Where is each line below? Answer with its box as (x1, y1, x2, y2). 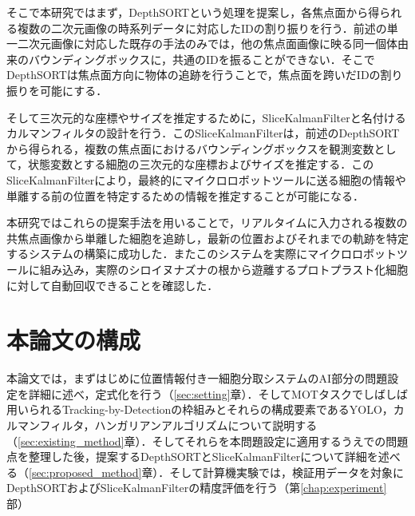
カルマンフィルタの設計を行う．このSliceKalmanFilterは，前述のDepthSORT (6, 125, 400, 141)
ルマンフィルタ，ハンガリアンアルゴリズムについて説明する (6, 417, 318, 433)
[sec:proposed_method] (29, 463, 142, 480)
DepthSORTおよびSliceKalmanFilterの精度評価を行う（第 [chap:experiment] (6, 479, 387, 496)
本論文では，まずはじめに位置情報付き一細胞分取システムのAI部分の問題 (6, 370, 388, 387)
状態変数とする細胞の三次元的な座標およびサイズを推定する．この (28, 156, 374, 173)
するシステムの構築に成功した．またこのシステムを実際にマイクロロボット (6, 245, 397, 262)
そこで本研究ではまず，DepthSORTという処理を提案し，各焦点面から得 (6, 4, 380, 20)
